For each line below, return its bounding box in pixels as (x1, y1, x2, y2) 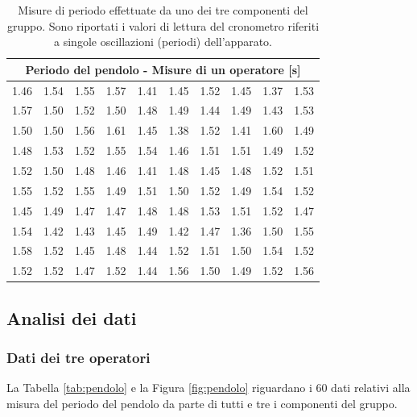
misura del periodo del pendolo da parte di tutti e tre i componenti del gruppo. (6, 394, 398, 411)
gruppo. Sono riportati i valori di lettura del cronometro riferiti (7, 17, 320, 34)
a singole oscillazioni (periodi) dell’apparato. (54, 33, 272, 50)
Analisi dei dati (6, 305, 137, 330)
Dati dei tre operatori (6, 348, 151, 368)
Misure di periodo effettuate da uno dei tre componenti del (18, 2, 308, 18)
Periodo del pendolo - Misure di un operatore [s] (25, 60, 301, 77)
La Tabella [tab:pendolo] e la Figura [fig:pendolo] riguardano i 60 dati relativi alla (6, 379, 411, 396)
